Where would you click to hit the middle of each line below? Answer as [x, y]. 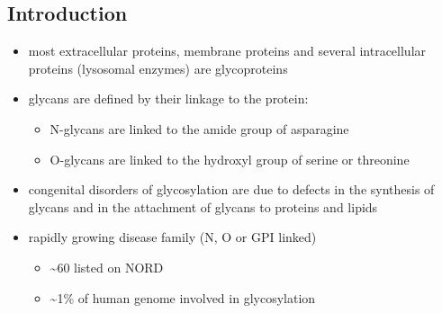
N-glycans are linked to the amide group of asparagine [199, 128]
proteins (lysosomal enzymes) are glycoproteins [158, 68]
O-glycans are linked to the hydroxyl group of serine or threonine [230, 159]
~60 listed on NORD [107, 267]
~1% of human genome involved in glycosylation [183, 297]
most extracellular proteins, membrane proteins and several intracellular [227, 51]
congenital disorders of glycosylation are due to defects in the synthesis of [231, 189]
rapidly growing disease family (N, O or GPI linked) [172, 237]
